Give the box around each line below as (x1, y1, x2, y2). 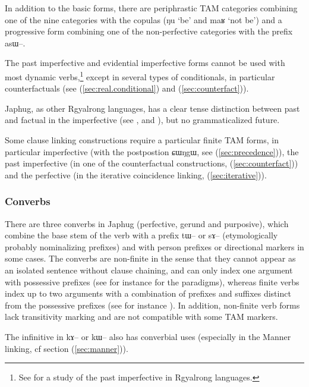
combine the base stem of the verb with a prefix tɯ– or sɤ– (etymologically (5, 229, 278, 241)
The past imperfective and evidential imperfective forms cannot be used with (5, 56, 285, 69)
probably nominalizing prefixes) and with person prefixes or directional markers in (5, 240, 304, 253)
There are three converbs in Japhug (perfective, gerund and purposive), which (5, 217, 289, 229)
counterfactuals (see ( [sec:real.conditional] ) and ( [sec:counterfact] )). (5, 82, 249, 95)
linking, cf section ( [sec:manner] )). (5, 342, 128, 354)
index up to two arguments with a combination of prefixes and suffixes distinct (5, 287, 291, 300)
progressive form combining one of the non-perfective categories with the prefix (5, 25, 293, 37)
